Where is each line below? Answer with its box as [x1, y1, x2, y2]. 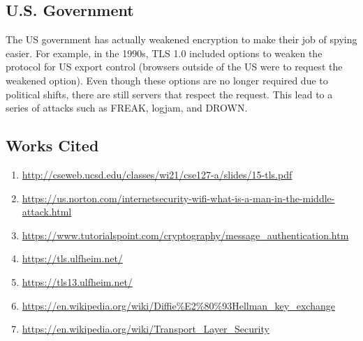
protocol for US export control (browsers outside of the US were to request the [6, 59, 343, 74]
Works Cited [6, 135, 99, 156]
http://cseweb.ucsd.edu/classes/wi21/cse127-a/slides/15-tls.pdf [22, 167, 292, 181]
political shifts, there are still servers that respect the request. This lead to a [6, 86, 333, 101]
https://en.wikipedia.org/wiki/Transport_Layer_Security [22, 321, 269, 336]
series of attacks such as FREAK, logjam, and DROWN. [6, 100, 248, 115]
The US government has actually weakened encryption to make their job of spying [6, 32, 357, 47]
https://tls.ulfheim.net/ [22, 251, 123, 266]
